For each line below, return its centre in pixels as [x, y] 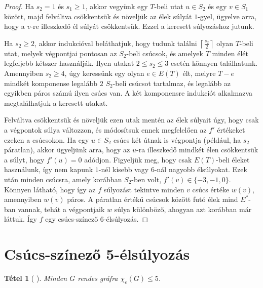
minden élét [230, 53]
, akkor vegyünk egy [117, 6]
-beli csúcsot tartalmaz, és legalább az [172, 83]
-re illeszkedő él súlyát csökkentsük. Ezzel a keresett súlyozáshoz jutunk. [142, 26]
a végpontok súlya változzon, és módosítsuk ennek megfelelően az [105, 129]
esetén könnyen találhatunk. [214, 63]
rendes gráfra [98, 278]
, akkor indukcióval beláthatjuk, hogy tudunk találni [116, 43]
